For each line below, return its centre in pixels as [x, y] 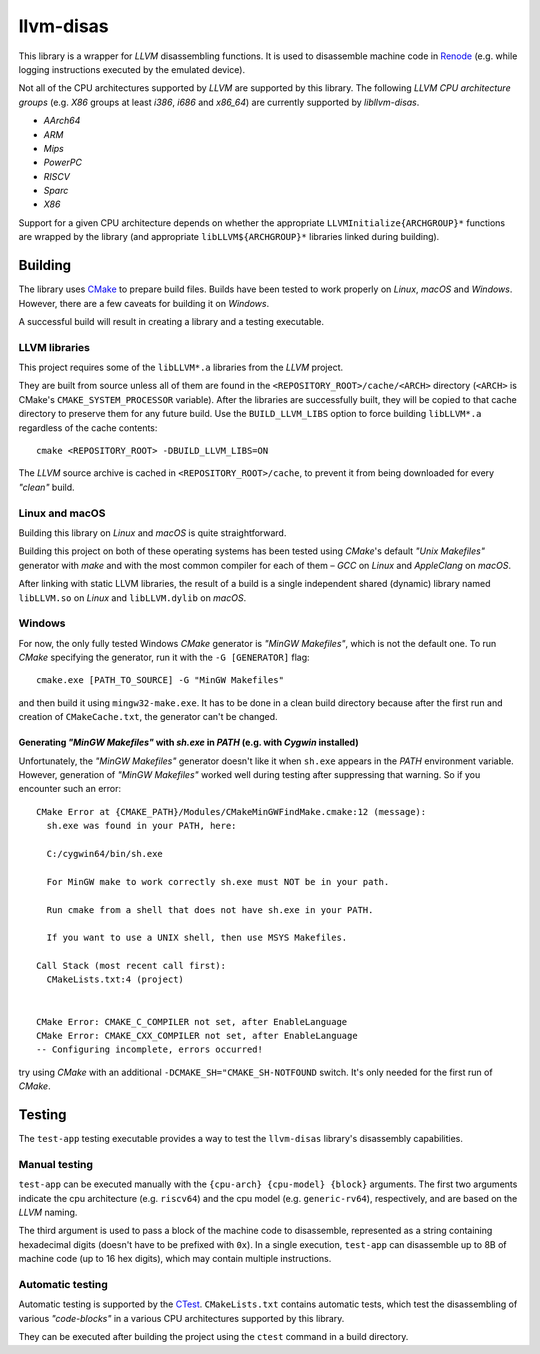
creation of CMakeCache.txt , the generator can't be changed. [148, 717]
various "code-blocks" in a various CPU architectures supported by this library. [181, 1318]
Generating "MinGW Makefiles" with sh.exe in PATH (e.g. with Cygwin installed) [188, 742]
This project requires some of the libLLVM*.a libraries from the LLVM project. [181, 367]
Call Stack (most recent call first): [131, 966]
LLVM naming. [48, 1212]
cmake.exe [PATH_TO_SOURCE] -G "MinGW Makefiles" [160, 680]
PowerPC [62, 162]
